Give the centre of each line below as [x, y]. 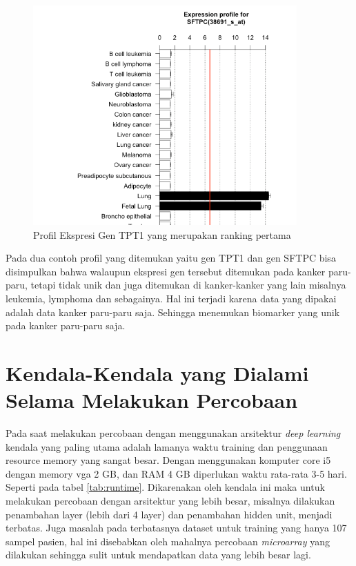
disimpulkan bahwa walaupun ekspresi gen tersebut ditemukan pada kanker [166, 271]
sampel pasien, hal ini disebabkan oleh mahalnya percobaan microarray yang [168, 541]
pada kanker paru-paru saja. [66, 325]
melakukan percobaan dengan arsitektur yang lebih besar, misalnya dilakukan [170, 501]
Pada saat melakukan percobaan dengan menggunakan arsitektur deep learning [173, 433]
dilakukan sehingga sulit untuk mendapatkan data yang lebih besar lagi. [158, 555]
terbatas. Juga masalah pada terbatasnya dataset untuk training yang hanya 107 [176, 528]
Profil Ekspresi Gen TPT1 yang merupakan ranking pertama [162, 234]
